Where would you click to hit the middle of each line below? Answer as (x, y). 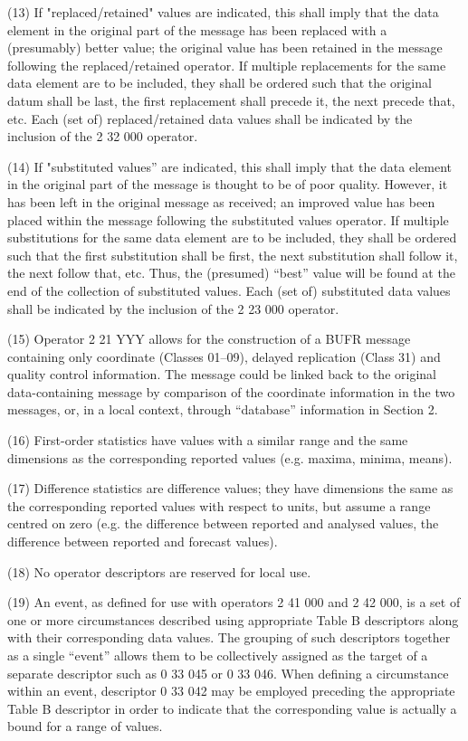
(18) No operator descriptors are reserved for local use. (159, 571)
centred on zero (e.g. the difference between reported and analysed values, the (223, 523)
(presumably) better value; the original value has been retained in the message (225, 47)
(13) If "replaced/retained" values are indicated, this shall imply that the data (223, 12)
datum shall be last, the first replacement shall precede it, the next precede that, (231, 100)
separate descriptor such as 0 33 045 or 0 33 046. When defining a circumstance (228, 673)
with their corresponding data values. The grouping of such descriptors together (229, 637)
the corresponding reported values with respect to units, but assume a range (219, 505)
